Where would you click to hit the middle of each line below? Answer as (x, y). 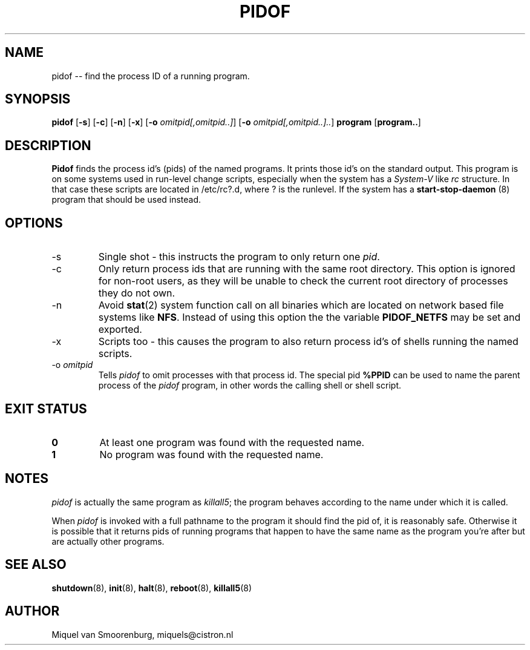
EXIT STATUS (46, 409)
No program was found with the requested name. (211, 454)
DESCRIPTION (48, 145)
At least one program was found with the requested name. (232, 442)
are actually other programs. (108, 541)
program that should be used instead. (126, 200)
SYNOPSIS (38, 99)
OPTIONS (34, 223)
